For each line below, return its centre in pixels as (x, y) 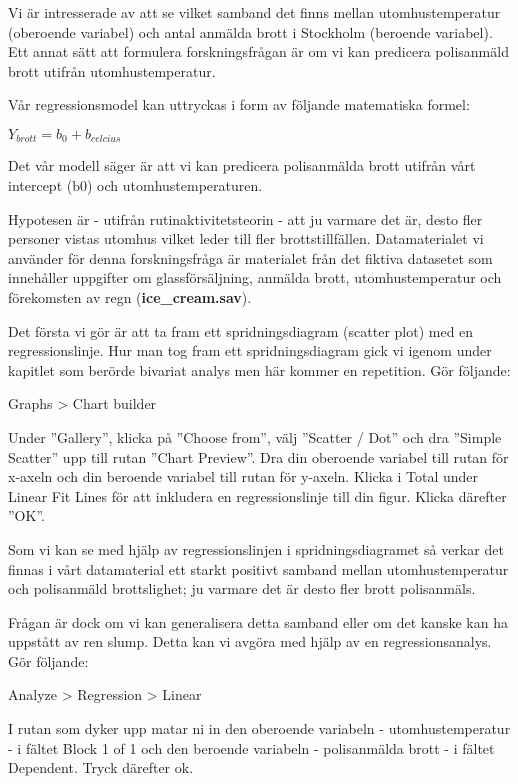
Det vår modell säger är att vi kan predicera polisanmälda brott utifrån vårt (242, 165)
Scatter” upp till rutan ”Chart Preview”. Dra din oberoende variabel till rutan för (258, 456)
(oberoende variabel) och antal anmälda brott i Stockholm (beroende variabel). (250, 31)
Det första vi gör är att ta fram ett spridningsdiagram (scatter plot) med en (241, 330)
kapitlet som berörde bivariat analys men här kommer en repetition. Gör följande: (259, 369)
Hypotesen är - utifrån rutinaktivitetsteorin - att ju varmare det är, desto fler (245, 218)
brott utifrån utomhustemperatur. (112, 70)
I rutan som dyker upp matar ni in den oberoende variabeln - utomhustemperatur (259, 728)
